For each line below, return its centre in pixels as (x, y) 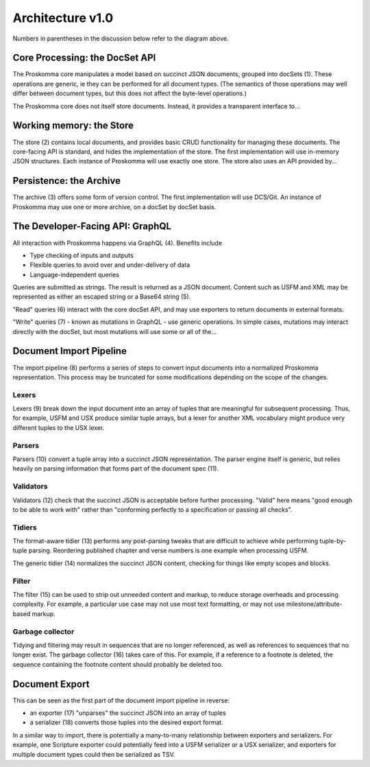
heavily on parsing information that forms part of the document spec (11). (116, 469)
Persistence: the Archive (67, 181)
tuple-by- (333, 541)
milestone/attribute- (314, 604)
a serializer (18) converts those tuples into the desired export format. (127, 722)
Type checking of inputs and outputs (82, 255)
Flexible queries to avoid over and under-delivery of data (110, 265)
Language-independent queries (75, 274)
